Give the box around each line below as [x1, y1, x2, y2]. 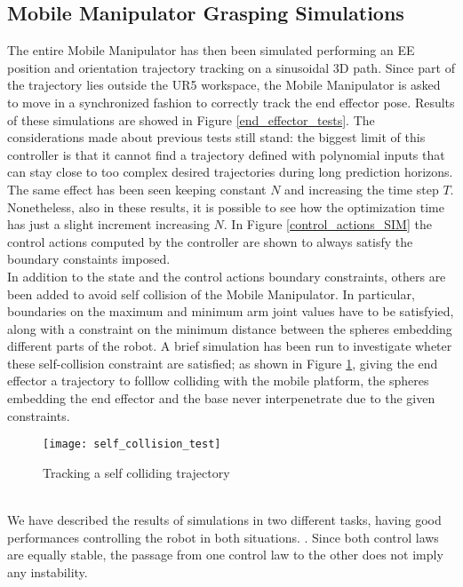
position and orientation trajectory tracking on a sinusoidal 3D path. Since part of [7, 58, 455, 76]
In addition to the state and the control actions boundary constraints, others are [7, 266, 446, 285]
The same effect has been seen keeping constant [7, 179, 267, 198]
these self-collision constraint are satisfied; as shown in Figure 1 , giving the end [7, 353, 438, 372]
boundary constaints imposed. [7, 250, 171, 268]
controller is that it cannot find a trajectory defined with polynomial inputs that [7, 145, 445, 163]
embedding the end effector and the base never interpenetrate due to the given [7, 389, 435, 408]
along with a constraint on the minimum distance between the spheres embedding [7, 319, 452, 337]
